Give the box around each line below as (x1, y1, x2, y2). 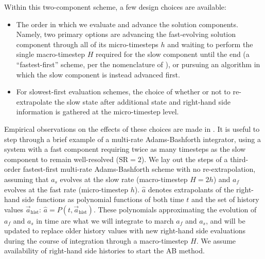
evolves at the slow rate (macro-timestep (60, 173, 188, 184)
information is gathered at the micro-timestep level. (16, 106, 179, 117)
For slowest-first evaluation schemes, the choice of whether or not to (16, 86, 231, 97)
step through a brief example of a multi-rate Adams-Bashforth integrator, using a (4, 133, 261, 144)
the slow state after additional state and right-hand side (54, 96, 231, 107)
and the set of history (191, 194, 259, 205)
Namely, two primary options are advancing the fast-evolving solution (16, 29, 236, 39)
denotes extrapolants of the (148, 184, 234, 194)
